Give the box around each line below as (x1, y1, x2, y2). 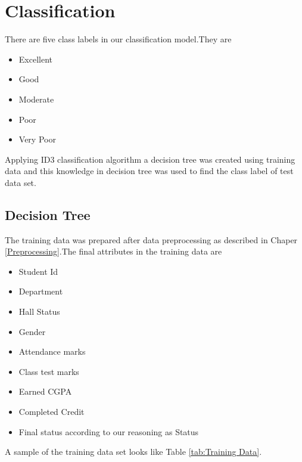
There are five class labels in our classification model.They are (5, 33, 232, 45)
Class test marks (18, 365, 79, 377)
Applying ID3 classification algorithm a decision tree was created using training (5, 153, 295, 165)
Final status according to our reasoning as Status (18, 425, 199, 438)
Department (18, 285, 63, 297)
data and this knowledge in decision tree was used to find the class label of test (5, 165, 294, 177)
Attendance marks (18, 345, 86, 358)
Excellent (18, 52, 52, 65)
